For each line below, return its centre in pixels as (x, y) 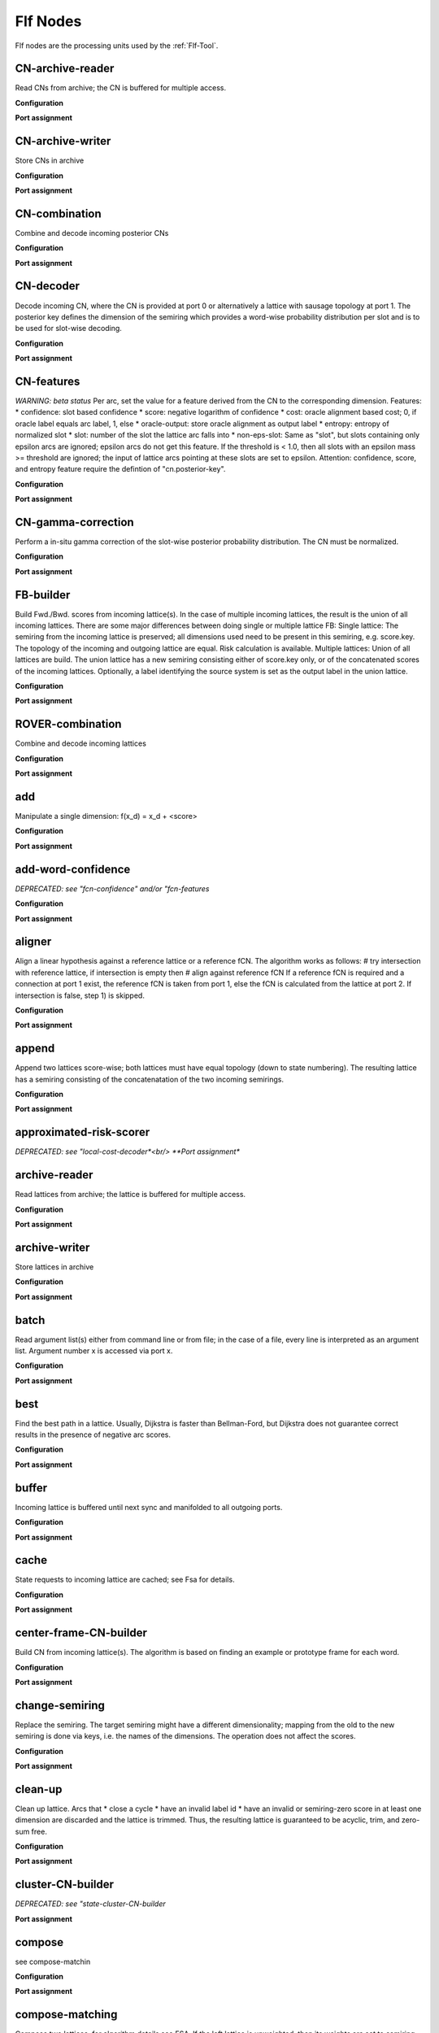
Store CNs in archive (50, 161)
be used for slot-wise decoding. (68, 329)
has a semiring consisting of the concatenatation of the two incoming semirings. (150, 1079)
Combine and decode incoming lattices (80, 743)
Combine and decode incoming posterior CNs (92, 233)
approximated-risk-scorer (83, 1132)
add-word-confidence (73, 869)
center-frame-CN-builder (81, 1633)
